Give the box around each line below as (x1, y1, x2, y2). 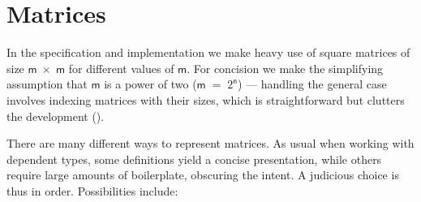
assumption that (6, 75, 88, 92)
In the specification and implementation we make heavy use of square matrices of (6, 44, 410, 61)
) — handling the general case (238, 75, 387, 92)
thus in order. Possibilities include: (6, 182, 178, 199)
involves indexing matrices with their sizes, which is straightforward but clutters (6, 91, 405, 108)
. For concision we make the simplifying (187, 59, 384, 76)
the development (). (6, 107, 105, 124)
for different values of (68, 59, 174, 76)
